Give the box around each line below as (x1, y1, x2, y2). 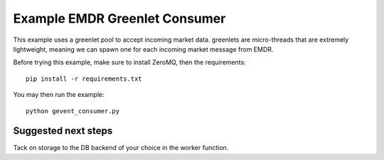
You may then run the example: (13, 91, 105, 99)
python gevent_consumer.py (26, 107, 120, 115)
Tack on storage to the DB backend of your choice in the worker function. (13, 144, 229, 152)
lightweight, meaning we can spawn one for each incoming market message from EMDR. (13, 45, 274, 53)
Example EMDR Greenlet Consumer (13, 11, 226, 26)
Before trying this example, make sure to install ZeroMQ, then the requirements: (13, 58, 246, 67)
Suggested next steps (13, 125, 113, 137)
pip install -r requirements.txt (26, 74, 142, 83)
